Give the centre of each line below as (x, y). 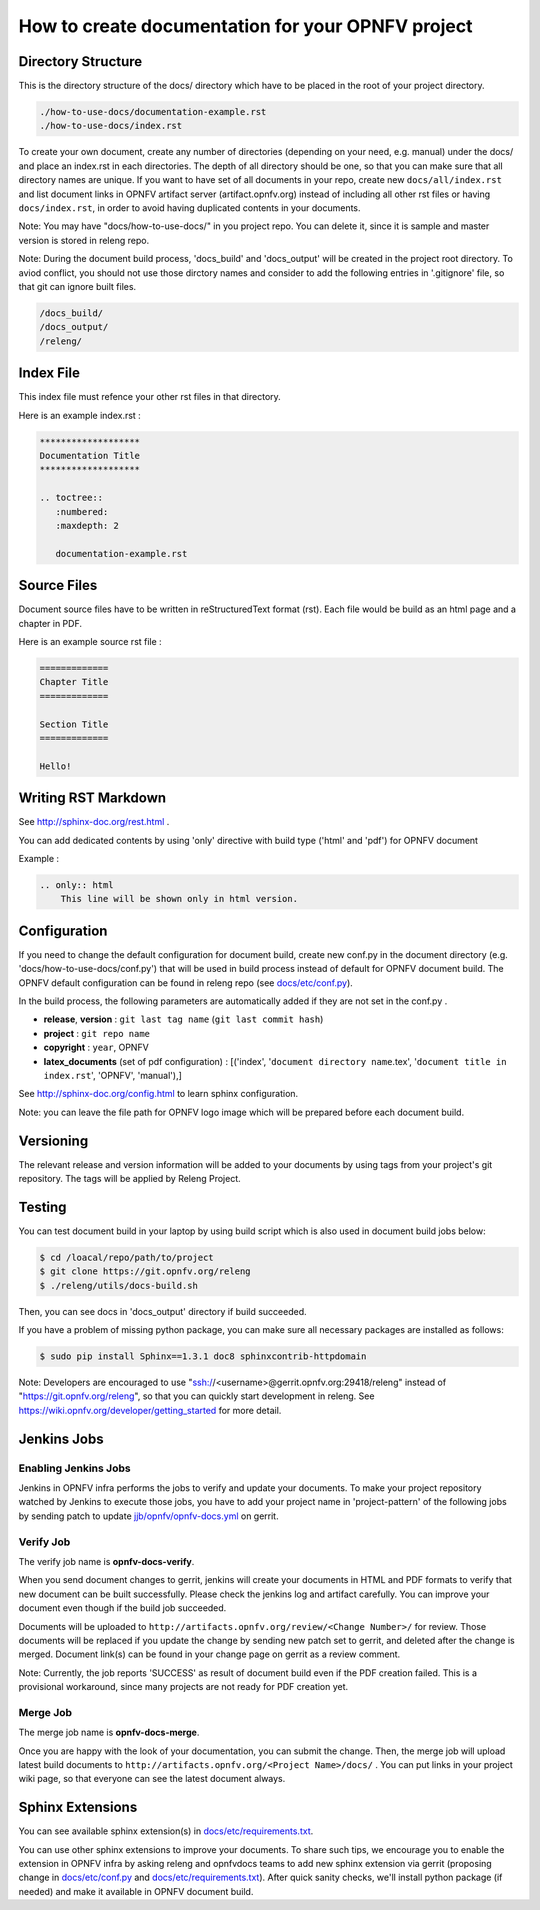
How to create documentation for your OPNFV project (246, 26)
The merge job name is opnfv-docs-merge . (109, 1732)
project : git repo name (96, 1033)
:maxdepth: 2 (87, 525)
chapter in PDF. (50, 623)
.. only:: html (76, 884)
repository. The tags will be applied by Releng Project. (129, 1179)
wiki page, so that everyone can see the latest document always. (152, 1779)
